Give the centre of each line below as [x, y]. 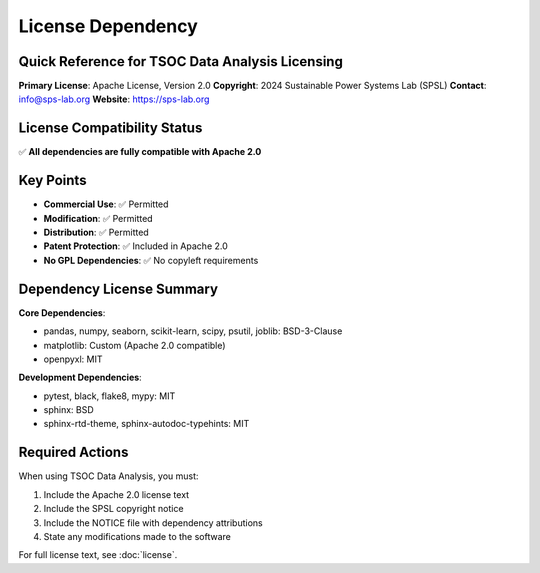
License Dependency [108, 26]
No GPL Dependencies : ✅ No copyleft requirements [151, 260]
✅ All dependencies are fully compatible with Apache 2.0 [140, 152]
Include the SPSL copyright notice [113, 509]
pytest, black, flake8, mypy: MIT [109, 396]
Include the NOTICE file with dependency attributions [153, 522]
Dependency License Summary [118, 288]
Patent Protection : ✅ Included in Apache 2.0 [136, 246]
